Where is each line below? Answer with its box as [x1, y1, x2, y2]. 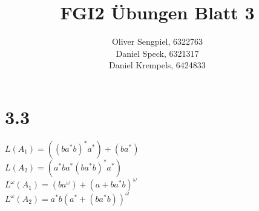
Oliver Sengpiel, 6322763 [111, 35, 203, 48]
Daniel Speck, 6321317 [116, 47, 199, 59]
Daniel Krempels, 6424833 [109, 59, 206, 71]
